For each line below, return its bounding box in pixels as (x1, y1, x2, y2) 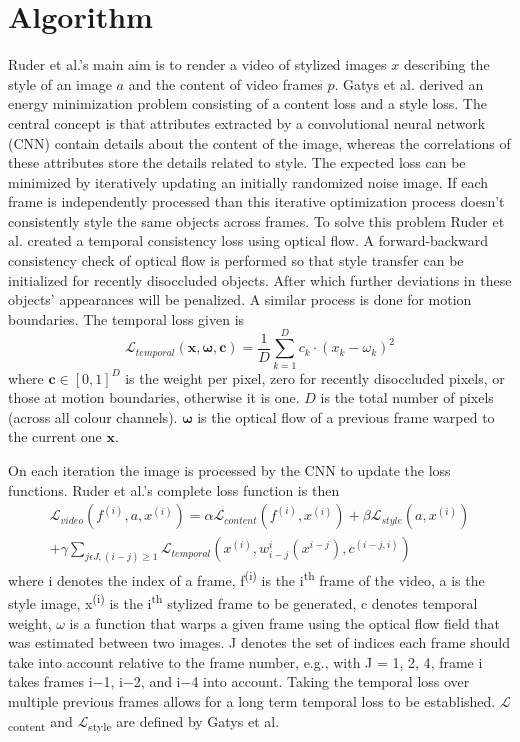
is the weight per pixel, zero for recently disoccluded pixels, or (125, 367, 505, 388)
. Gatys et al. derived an (334, 73, 484, 94)
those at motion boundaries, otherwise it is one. (8, 387, 300, 408)
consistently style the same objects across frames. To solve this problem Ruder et (8, 210, 505, 231)
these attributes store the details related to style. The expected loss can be (8, 152, 466, 173)
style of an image (8, 73, 112, 94)
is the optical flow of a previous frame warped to (197, 406, 495, 427)
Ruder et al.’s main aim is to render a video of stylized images (8, 54, 387, 75)
